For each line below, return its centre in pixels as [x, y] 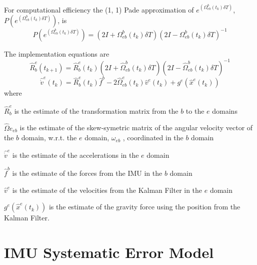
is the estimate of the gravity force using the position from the [144, 207]
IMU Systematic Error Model [109, 252]
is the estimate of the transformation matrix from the [96, 110]
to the [195, 110]
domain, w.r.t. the [49, 138]
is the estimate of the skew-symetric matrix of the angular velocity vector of [136, 127]
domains [225, 110]
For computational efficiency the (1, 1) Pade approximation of [99, 9]
